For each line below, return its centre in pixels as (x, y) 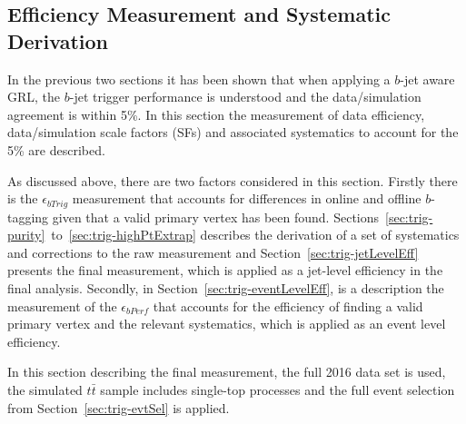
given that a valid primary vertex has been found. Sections (216, 217)
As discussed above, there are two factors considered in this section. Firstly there (233, 180)
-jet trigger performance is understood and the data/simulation (245, 97)
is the (23, 198)
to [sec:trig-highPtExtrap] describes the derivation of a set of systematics (255, 235)
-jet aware (427, 79)
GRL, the (34, 97)
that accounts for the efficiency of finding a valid (288, 306)
